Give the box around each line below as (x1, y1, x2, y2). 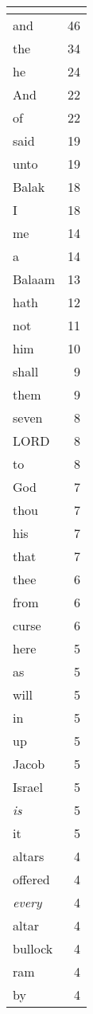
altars (13, 847, 45, 865)
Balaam (13, 270, 56, 288)
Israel (13, 778, 43, 796)
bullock (13, 939, 53, 957)
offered (13, 870, 50, 888)
